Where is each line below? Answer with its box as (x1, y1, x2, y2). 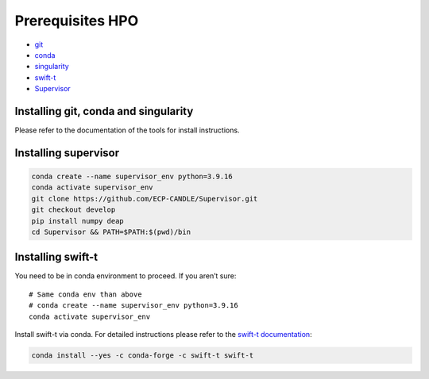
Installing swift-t (14, 251, 99, 264)
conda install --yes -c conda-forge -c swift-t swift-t (31, 351, 254, 360)
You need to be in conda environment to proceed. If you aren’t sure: (14, 271, 237, 281)
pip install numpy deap (31, 216, 125, 225)
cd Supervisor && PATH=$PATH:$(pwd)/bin (31, 227, 191, 236)
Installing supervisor (14, 146, 120, 159)
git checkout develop (31, 205, 116, 214)
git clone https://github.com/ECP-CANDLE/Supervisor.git (31, 194, 258, 203)
